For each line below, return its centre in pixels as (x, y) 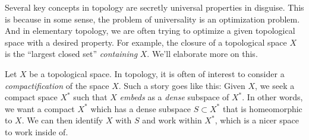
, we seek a (275, 85)
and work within (172, 120)
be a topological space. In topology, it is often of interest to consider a (157, 73)
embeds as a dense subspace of (174, 97)
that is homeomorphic (262, 108)
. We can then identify (62, 120)
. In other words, (272, 97)
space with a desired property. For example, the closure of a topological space (146, 42)
